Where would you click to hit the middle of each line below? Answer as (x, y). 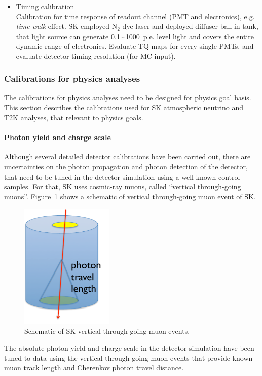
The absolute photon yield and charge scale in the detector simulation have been (129, 348)
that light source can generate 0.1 (68, 36)
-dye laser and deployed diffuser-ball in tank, (189, 26)
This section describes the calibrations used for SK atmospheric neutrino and (124, 107)
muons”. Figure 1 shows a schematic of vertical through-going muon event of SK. (130, 196)
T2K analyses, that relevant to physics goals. (74, 117)
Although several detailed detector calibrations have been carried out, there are (127, 157)
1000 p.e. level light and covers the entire (190, 36)
